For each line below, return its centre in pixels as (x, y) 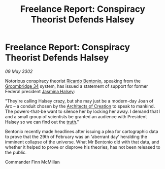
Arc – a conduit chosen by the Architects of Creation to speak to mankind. (80, 106)
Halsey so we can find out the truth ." (42, 122)
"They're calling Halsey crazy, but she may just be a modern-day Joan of (79, 101)
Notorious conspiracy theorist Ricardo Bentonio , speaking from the (73, 81)
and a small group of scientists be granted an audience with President (76, 116)
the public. (16, 152)
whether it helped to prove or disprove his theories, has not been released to (83, 147)
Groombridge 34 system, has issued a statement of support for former (77, 86)
